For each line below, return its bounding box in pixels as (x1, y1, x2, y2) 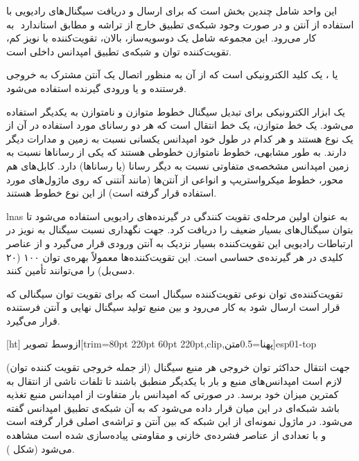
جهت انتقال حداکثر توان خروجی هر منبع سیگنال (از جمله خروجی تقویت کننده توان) (6, 360, 350, 374)
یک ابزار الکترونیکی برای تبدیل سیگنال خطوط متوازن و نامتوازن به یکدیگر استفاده (6, 104, 345, 118)
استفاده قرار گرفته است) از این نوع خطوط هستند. (6, 186, 217, 200)
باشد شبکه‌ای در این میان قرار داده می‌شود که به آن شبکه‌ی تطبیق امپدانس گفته (6, 400, 340, 415)
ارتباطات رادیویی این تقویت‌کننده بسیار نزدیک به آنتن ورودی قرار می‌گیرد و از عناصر (6, 235, 353, 250)
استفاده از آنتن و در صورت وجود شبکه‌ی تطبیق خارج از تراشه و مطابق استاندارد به (6, 17, 354, 31)
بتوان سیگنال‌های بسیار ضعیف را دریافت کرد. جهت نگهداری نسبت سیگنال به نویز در (6, 222, 353, 237)
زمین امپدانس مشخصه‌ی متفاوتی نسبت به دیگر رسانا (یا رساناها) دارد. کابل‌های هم (6, 158, 349, 172)
